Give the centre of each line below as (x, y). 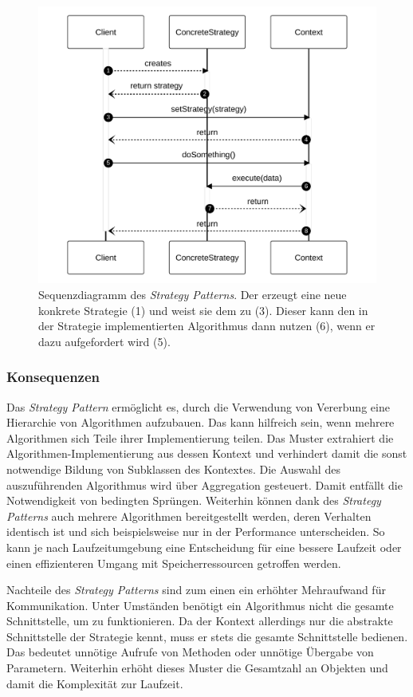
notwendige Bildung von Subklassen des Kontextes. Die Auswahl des (173, 469)
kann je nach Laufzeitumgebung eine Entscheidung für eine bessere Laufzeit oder (204, 547)
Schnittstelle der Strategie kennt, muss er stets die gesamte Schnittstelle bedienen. (207, 636)
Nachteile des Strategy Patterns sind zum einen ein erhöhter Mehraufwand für (196, 590)
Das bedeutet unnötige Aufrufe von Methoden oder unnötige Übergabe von (190, 652)
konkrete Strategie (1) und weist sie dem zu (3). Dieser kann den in (203, 310)
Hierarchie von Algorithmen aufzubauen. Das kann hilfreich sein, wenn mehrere (201, 422)
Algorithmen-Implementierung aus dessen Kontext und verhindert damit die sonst (207, 453)
